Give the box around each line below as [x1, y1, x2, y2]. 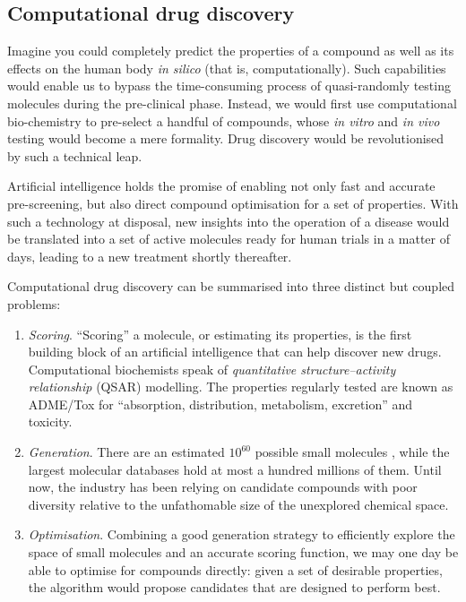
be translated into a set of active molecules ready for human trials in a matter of [7, 229, 450, 248]
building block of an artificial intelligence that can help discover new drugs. [28, 342, 442, 361]
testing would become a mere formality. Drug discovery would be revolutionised [7, 129, 444, 148]
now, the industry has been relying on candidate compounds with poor [28, 477, 418, 496]
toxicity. [28, 412, 73, 431]
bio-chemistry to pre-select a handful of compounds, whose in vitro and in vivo [7, 111, 440, 130]
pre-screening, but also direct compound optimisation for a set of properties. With [7, 193, 459, 212]
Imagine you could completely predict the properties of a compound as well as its [7, 41, 454, 60]
